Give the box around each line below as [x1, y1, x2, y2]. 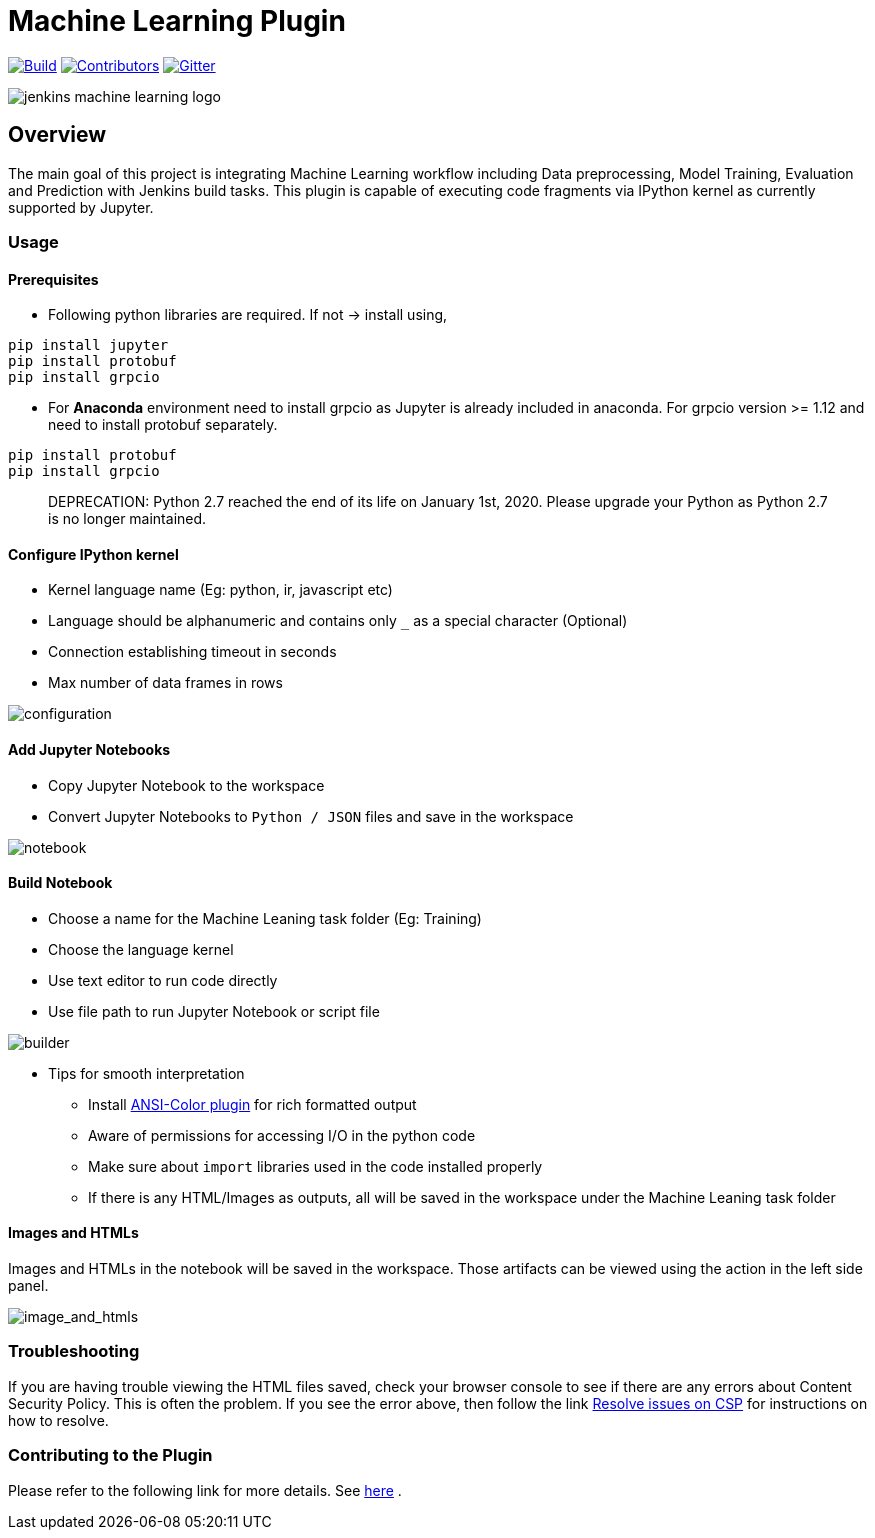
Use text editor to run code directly [48, 971, 278, 989]
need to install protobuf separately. [48, 416, 278, 434]
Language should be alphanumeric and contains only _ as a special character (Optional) [48, 612, 628, 630]
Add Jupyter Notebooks [8, 741, 171, 759]
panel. [8, 1277, 49, 1295]
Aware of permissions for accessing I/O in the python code [88, 1126, 476, 1144]
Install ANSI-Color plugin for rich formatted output [88, 1095, 417, 1113]
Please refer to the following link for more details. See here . [8, 1481, 402, 1499]
